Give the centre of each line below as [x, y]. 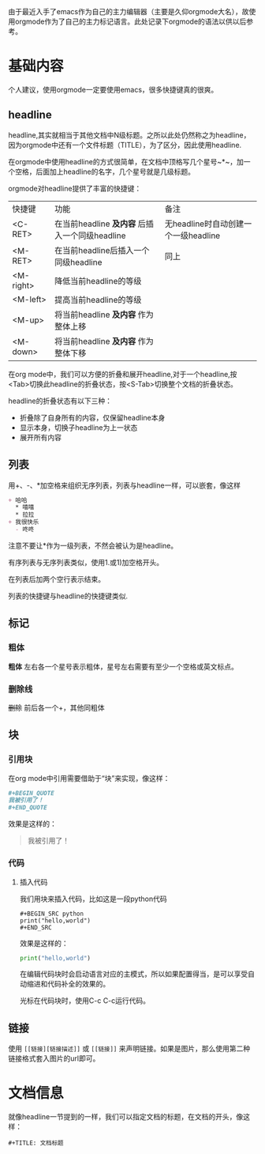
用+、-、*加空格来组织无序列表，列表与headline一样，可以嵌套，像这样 [124, 485]
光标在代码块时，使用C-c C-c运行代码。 [85, 1001]
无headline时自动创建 [204, 224]
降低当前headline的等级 [98, 281]
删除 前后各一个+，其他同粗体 [56, 707]
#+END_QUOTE [28, 808]
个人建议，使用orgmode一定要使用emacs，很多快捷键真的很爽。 [113, 89]
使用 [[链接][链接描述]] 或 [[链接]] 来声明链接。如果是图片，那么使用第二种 [129, 1049]
